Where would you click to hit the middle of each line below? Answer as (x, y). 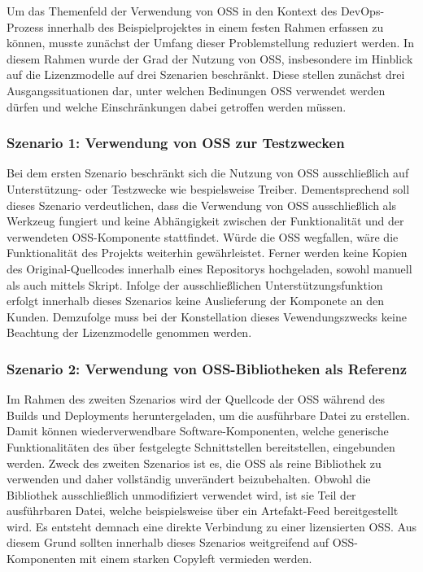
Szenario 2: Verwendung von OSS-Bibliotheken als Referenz (207, 368)
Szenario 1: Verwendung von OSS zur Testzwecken (176, 143)
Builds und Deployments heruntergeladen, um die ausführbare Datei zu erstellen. (208, 415)
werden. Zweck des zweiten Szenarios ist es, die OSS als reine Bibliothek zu (194, 463)
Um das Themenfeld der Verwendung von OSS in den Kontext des (172, 11)
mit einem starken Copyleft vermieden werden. (196, 559)
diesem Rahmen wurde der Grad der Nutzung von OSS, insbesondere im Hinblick (210, 58)
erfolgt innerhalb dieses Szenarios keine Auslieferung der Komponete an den (196, 301)
